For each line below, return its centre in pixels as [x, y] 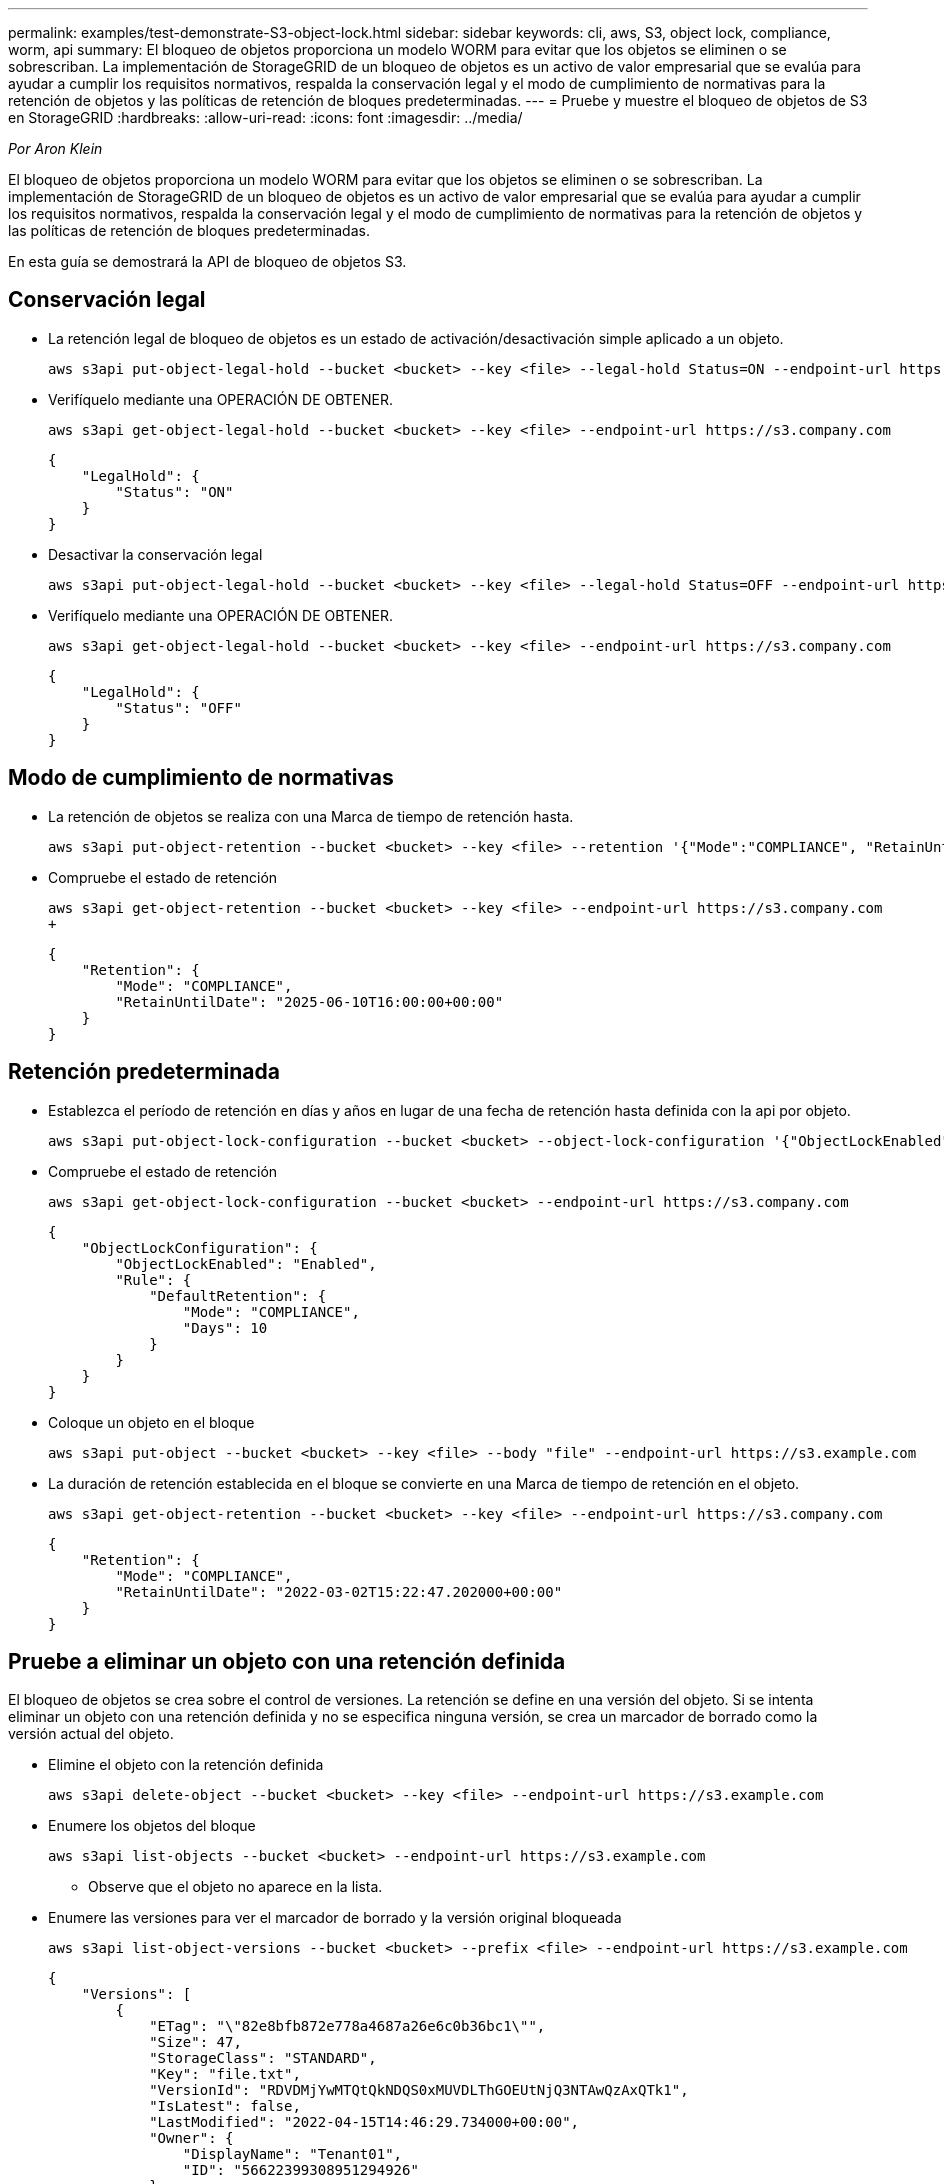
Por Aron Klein [55, 148]
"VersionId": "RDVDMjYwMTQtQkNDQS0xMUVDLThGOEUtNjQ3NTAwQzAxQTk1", [419, 2090]
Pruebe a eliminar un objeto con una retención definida [287, 1661]
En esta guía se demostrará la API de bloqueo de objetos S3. [207, 261]
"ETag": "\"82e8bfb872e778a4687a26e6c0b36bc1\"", [347, 2026]
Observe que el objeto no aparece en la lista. [235, 1887]
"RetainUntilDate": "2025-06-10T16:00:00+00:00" [309, 1001]
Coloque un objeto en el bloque [151, 1422]
